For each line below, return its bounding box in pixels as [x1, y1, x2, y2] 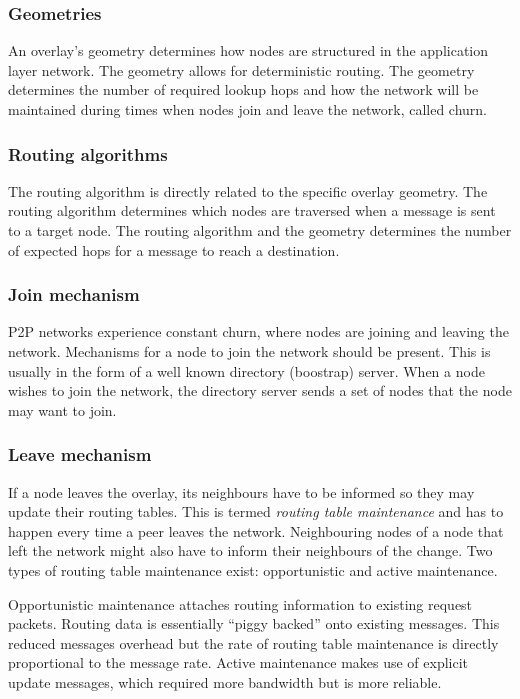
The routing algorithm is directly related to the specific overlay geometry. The [8, 180, 488, 201]
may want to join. [8, 399, 117, 420]
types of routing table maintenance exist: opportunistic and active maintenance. [8, 559, 498, 580]
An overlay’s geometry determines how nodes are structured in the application [8, 40, 489, 61]
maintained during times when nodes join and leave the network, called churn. [8, 99, 488, 119]
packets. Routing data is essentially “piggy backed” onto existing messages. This [8, 613, 500, 634]
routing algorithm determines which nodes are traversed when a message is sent [8, 200, 496, 221]
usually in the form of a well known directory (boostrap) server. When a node [8, 360, 485, 381]
